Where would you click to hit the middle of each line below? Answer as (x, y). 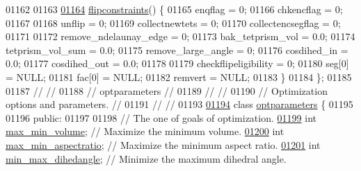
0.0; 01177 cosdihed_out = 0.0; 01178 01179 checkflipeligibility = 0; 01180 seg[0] (177, 63)
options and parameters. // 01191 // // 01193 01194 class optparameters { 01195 (179, 104)
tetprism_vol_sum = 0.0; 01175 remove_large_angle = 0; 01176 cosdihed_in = (177, 49)
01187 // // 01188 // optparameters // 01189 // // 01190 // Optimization (167, 90)
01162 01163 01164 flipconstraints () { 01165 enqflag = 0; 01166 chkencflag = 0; (174, 9)
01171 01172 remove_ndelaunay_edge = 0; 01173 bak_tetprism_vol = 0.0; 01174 (180, 36)
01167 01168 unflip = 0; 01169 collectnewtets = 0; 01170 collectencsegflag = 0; (173, 22)
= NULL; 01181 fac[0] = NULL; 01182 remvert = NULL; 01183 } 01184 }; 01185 (179, 76)
